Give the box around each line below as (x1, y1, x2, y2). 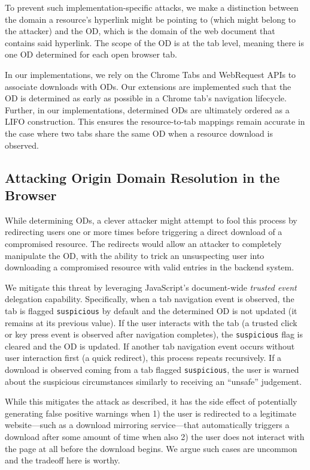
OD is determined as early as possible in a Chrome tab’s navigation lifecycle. (5, 92, 287, 104)
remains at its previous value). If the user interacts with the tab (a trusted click (5, 316, 297, 329)
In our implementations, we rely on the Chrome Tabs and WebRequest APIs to (5, 68, 296, 80)
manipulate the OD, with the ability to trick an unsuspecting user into (5, 249, 265, 261)
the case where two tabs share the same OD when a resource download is (5, 126, 273, 139)
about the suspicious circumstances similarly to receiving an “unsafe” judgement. (5, 375, 302, 387)
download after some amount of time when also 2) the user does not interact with (5, 430, 305, 442)
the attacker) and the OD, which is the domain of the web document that (5, 25, 275, 37)
